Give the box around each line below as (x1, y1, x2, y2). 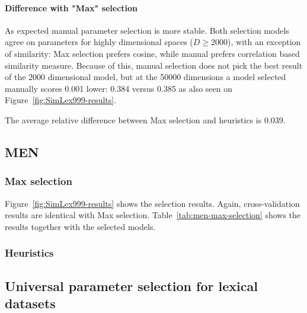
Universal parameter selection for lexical (5, 276, 258, 295)
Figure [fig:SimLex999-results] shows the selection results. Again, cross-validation (5, 197, 300, 209)
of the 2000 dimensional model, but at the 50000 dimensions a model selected (5, 71, 286, 83)
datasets (5, 293, 56, 312)
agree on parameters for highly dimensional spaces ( (5, 36, 193, 48)
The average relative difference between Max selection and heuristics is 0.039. (5, 113, 286, 126)
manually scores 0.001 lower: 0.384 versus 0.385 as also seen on (5, 82, 233, 94)
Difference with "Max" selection (5, 1, 137, 14)
